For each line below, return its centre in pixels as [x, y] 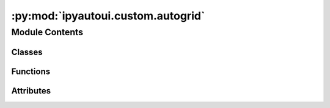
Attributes [31, 91]
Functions [31, 71]
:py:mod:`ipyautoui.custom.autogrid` [108, 16]
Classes [27, 52]
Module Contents [47, 32]
